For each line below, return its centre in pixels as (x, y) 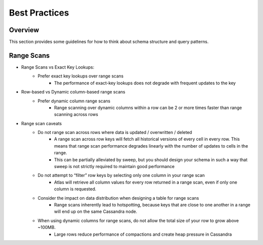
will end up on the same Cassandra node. (96, 211)
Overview (24, 30)
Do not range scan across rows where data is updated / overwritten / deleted (115, 132)
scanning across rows (76, 114)
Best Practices (39, 13)
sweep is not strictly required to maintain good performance (114, 167)
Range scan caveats (41, 123)
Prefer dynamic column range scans (74, 101)
